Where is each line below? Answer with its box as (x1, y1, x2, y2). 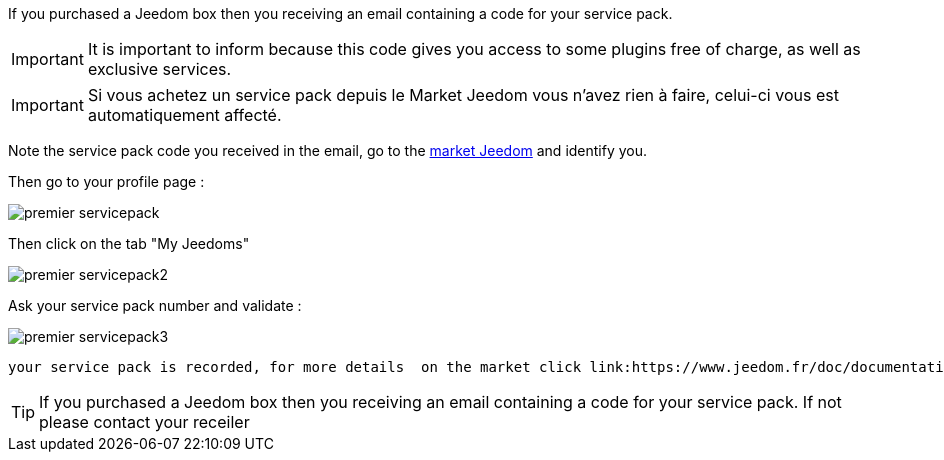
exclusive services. (87, 59, 232, 79)
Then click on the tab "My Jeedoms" (8, 235, 250, 252)
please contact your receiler (39, 412, 250, 432)
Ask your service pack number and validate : (8, 297, 302, 314)
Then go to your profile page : (8, 173, 205, 190)
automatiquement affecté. (87, 105, 282, 125)
